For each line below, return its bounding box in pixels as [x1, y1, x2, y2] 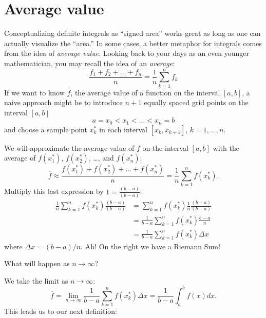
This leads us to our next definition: [4, 306, 118, 316]
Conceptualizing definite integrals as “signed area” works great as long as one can [4, 28, 261, 38]
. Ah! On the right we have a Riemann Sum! [81, 241, 220, 251]
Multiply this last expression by [4, 186, 104, 196]
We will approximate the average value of [4, 142, 135, 153]
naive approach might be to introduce [4, 97, 123, 108]
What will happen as [4, 258, 70, 269]
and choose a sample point [4, 124, 87, 134]
